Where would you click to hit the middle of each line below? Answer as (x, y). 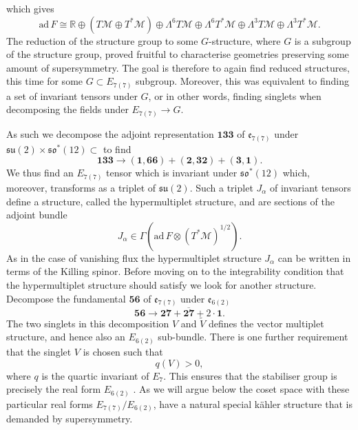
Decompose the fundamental (66, 298)
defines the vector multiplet (266, 323)
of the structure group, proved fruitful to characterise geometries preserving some (178, 54)
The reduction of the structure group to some (102, 40)
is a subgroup (323, 40)
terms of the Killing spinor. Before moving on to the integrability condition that (175, 271)
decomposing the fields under (67, 109)
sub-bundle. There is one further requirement (253, 337)
